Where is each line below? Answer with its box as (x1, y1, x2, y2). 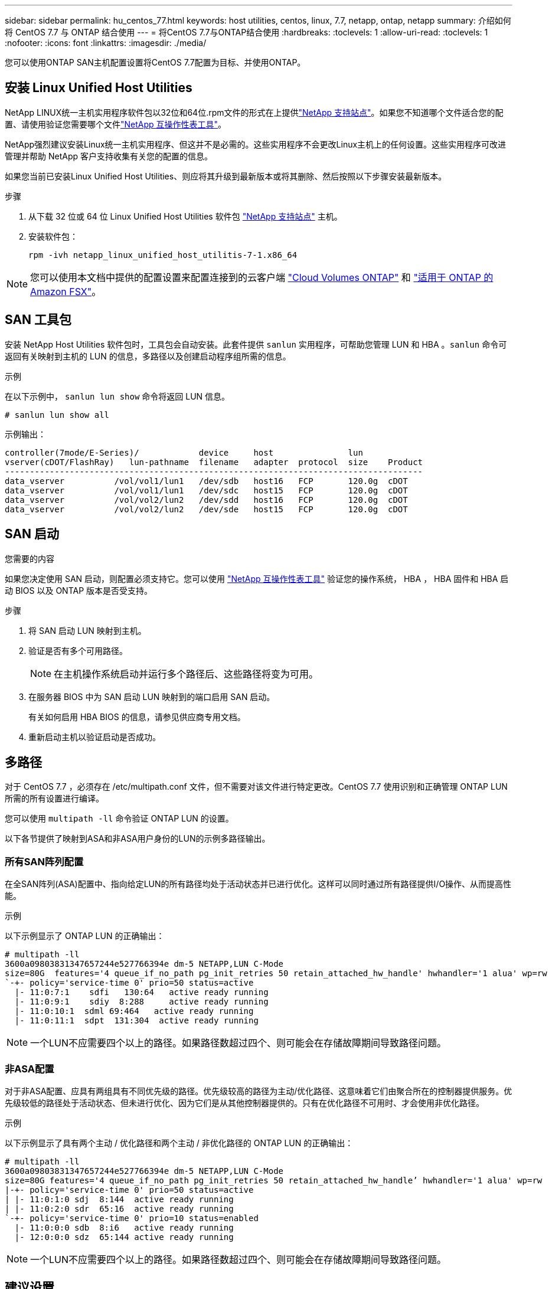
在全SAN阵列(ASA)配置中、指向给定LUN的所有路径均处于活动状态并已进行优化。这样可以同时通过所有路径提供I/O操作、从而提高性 (5, 879, 512, 889)
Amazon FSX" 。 (30, 285, 102, 297)
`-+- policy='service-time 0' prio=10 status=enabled (5, 1213, 259, 1223)
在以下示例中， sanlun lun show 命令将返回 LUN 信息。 (5, 391, 230, 401)
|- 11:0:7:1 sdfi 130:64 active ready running (14, 987, 269, 997)
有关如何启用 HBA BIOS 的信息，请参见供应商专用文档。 (28, 711, 246, 722)
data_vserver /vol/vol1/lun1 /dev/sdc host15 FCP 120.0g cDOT (5, 485, 408, 495)
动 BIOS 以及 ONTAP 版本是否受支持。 (5, 585, 153, 596)
